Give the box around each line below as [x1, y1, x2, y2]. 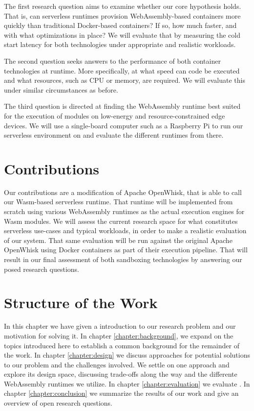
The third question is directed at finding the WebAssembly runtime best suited [4, 101, 241, 111]
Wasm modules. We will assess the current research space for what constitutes [4, 216, 238, 226]
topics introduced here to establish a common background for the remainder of [4, 340, 239, 350]
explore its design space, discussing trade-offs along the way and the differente [4, 369, 237, 379]
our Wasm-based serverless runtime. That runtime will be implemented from [4, 196, 233, 207]
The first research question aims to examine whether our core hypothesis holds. [4, 1, 241, 11]
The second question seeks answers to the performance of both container [4, 55, 221, 66]
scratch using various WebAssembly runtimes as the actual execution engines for [4, 206, 245, 217]
